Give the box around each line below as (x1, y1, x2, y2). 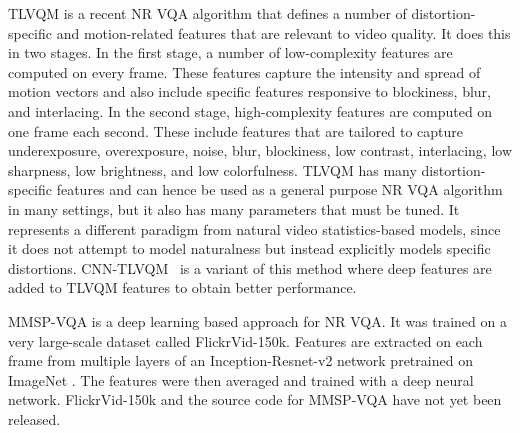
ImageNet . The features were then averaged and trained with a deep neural (8, 369, 474, 390)
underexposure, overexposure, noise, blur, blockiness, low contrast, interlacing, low (8, 140, 512, 161)
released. (8, 408, 61, 429)
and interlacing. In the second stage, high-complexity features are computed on (8, 100, 493, 121)
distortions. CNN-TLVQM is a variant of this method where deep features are (8, 257, 492, 278)
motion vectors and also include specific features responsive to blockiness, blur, (8, 81, 491, 102)
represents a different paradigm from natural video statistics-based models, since (8, 218, 501, 239)
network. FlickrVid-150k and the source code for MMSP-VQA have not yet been (8, 389, 502, 410)
